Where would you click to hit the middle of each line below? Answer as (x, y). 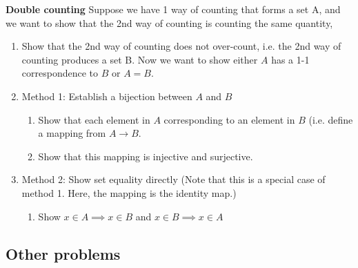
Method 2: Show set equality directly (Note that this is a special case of (173, 179)
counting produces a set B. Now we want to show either (140, 59)
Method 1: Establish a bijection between (107, 96)
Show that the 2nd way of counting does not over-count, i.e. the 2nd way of (181, 46)
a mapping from (72, 133)
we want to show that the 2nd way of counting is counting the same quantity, (169, 22)
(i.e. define (331, 119)
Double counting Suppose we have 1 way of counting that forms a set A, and (173, 9)
